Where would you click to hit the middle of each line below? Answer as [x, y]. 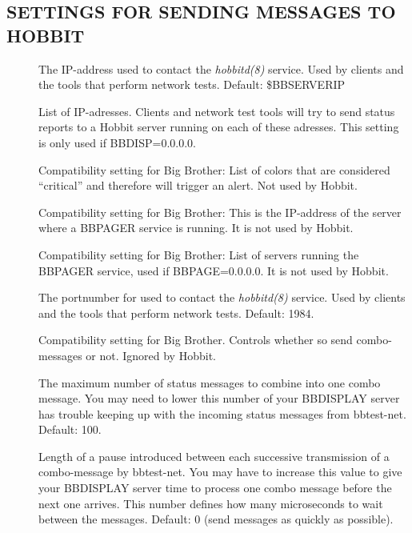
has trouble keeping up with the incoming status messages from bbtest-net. [222, 413]
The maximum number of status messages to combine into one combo [210, 382]
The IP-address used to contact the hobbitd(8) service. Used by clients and [221, 68]
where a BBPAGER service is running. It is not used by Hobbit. [196, 228]
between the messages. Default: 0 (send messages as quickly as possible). [216, 519]
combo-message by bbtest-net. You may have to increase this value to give [220, 472]
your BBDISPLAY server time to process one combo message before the [215, 488]
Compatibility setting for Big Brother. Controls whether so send [196, 340]
